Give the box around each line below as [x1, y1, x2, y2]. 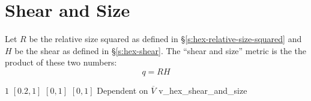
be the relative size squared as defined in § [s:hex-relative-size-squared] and [29, 32, 302, 45]
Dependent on [97, 84, 148, 96]
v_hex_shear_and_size [159, 84, 247, 96]
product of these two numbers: [5, 56, 117, 69]
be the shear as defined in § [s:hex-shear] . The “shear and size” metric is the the [14, 44, 307, 57]
